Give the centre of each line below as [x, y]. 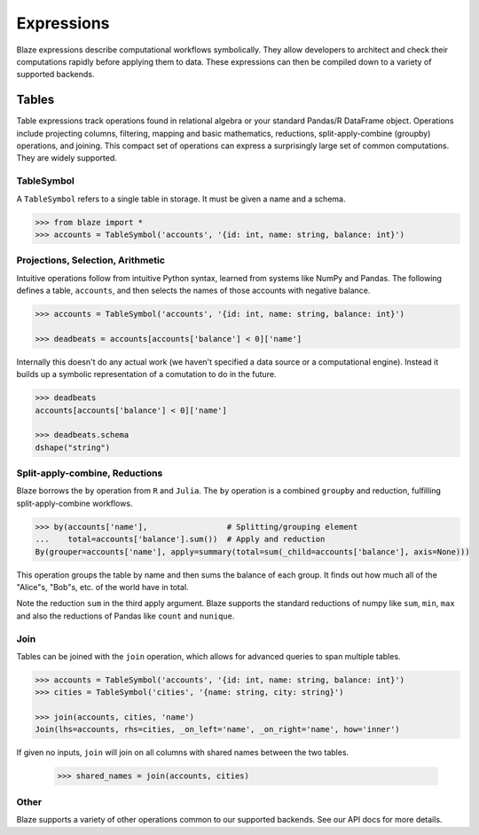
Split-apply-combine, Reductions [90, 473]
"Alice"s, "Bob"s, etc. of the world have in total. [103, 587]
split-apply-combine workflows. [75, 503]
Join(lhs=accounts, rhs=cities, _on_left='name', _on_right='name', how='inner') [218, 729]
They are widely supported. [67, 158]
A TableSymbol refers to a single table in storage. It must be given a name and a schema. [181, 199]
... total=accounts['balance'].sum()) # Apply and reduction [180, 540]
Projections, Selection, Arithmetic [91, 260]
